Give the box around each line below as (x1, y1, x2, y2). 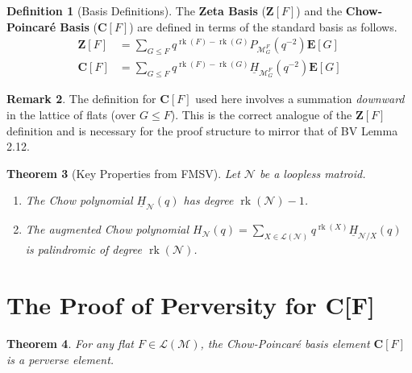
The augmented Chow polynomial (25, 221, 189, 238)
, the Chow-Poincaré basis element (200, 335, 370, 352)
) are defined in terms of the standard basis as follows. (129, 18, 397, 35)
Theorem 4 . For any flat (6, 335, 134, 352)
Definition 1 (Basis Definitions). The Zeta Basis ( (6, 2, 266, 19)
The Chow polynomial (25, 192, 133, 209)
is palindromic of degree (25, 241, 143, 258)
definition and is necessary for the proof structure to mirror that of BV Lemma (6, 122, 398, 139)
